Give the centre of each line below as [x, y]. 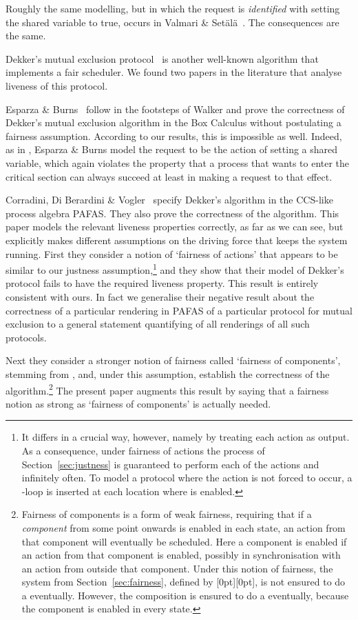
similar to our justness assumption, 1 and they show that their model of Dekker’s [175, 269]
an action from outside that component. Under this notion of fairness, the [177, 568]
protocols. [26, 337]
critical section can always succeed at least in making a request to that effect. [169, 176]
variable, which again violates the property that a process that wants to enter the [178, 162]
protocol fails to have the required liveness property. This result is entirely [162, 283]
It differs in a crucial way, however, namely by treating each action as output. [186, 437]
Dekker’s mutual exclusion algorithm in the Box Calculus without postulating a [173, 122]
